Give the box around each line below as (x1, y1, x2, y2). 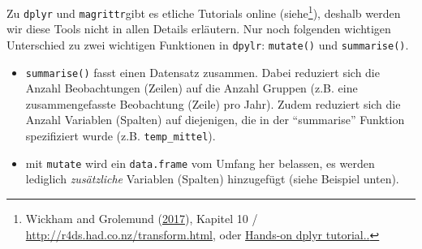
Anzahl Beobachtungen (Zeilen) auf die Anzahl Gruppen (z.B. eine (25, 79, 358, 97)
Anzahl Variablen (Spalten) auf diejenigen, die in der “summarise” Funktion (25, 111, 405, 128)
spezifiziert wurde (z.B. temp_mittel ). (25, 127, 216, 144)
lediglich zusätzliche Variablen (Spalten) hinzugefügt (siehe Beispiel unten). (25, 170, 399, 187)
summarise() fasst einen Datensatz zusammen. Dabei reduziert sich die (25, 63, 380, 80)
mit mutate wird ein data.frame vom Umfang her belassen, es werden (25, 154, 375, 171)
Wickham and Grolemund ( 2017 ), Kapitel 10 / (25, 209, 258, 226)
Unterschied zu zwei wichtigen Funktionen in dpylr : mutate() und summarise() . (6, 36, 409, 53)
